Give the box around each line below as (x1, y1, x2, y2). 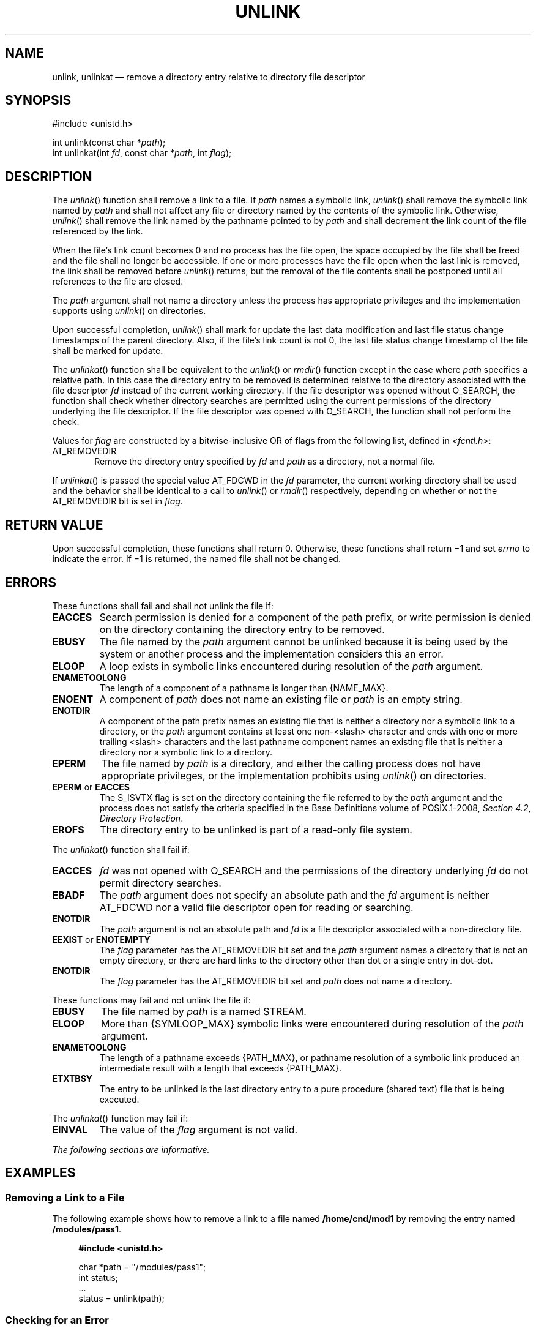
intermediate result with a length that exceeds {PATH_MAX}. (99, 1062, 342, 1073)
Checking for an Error (5, 1313, 109, 1326)
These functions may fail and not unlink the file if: (52, 994, 251, 1005)
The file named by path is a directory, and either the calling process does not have (101, 757, 481, 770)
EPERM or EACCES (52, 781, 130, 792)
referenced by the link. (52, 226, 143, 237)
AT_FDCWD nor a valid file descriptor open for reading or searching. (99, 901, 414, 913)
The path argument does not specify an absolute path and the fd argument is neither (99, 888, 489, 901)
